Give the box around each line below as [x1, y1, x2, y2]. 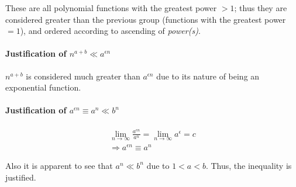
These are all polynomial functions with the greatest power [5, 2, 217, 13]
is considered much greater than [26, 70, 140, 82]
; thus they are [234, 2, 287, 13]
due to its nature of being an [156, 70, 260, 82]
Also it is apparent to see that [5, 159, 113, 171]
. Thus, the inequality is [205, 159, 292, 171]
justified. [5, 171, 36, 183]
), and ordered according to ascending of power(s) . [20, 25, 201, 37]
